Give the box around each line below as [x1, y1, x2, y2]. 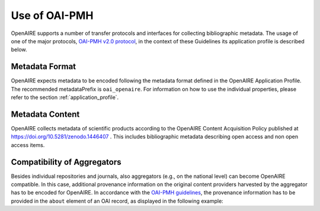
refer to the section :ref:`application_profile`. [11, 94, 119, 101]
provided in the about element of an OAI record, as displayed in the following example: [11, 197, 223, 204]
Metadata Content [11, 109, 80, 119]
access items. [11, 141, 45, 148]
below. [11, 46, 27, 53]
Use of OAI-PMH [11, 9, 94, 22]
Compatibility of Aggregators [11, 157, 121, 167]
